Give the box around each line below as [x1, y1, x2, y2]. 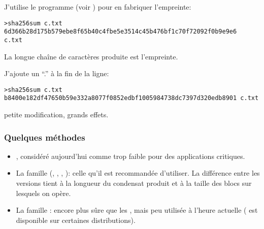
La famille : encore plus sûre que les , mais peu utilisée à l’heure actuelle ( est [16, 205, 258, 215]
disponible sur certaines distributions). [16, 214, 136, 225]
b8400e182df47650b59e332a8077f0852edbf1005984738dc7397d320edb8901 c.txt [4, 94, 259, 102]
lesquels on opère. [16, 187, 71, 198]
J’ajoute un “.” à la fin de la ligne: [4, 68, 109, 79]
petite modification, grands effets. [4, 109, 109, 120]
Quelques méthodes [4, 130, 85, 143]
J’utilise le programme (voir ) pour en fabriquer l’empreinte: [4, 2, 191, 12]
